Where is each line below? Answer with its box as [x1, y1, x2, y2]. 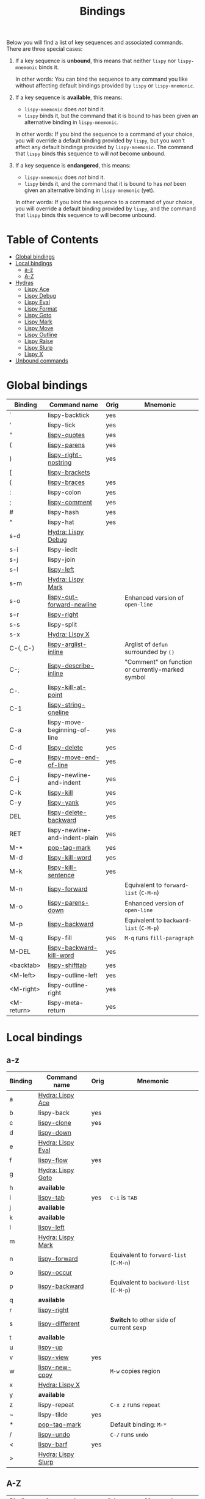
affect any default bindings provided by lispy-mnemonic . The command [15, 144, 193, 151]
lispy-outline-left [48, 971, 98, 979]
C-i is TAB [110, 1193, 137, 1202]
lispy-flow [38, 1156, 68, 1165]
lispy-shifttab [48, 961, 87, 970]
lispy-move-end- [48, 753, 100, 762]
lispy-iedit [48, 545, 77, 554]
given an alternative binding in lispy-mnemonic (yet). [24, 186, 155, 194]
